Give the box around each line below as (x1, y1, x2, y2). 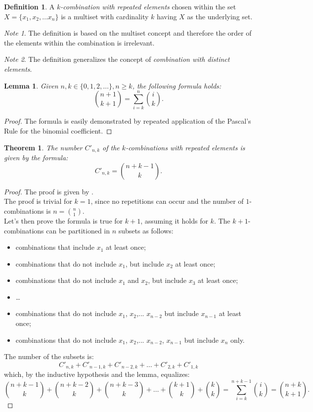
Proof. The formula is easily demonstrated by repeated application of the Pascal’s (4, 116, 251, 126)
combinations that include (15, 242, 94, 252)
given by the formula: (4, 152, 68, 163)
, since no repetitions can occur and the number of (90, 196, 244, 206)
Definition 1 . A (4, 1, 55, 11)
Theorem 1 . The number (4, 142, 83, 152)
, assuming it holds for (140, 215, 208, 226)
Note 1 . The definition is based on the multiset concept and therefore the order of (4, 28, 252, 38)
